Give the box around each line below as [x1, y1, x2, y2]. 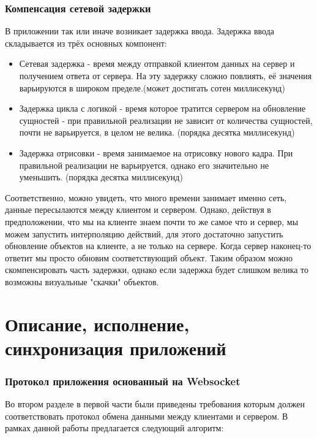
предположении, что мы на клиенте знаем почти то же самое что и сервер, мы [5, 215, 299, 228]
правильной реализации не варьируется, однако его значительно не [19, 158, 269, 171]
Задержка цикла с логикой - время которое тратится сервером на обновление [19, 102, 306, 115]
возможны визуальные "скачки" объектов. [5, 275, 159, 288]
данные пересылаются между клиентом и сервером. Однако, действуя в [5, 203, 271, 216]
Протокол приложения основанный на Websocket [5, 373, 241, 388]
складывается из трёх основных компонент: [5, 36, 167, 49]
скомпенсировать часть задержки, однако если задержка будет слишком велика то [5, 263, 309, 276]
